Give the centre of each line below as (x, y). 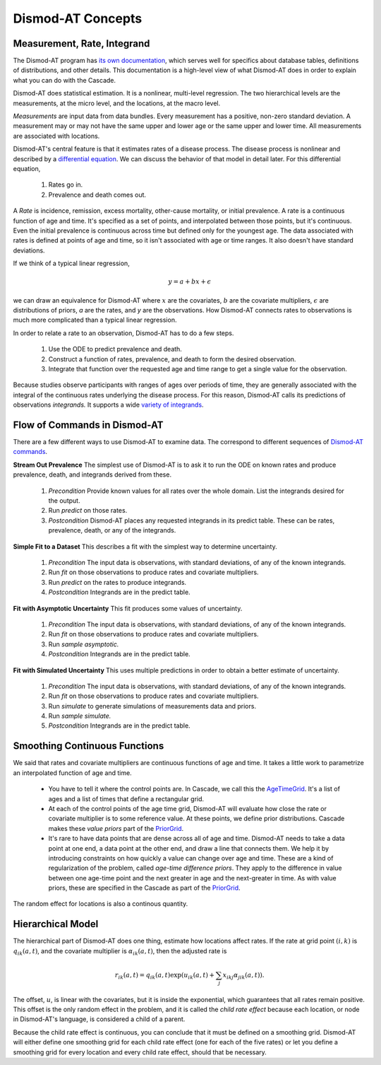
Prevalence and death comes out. (97, 194)
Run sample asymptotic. (84, 644)
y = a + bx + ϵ (190, 282)
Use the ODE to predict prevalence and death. (115, 349)
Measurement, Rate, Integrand (81, 43)
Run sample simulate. (80, 716)
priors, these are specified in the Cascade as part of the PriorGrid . (144, 888)
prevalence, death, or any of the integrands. (112, 530)
